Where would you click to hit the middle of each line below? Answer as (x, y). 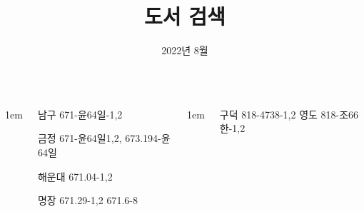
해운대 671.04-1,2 (75, 176)
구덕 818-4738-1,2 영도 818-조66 (289, 114)
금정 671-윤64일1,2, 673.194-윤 (104, 138)
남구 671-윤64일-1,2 (80, 114)
